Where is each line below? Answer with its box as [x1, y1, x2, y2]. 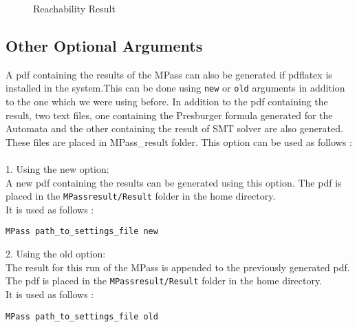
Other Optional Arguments [6, 34, 203, 56]
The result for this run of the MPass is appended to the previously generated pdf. [6, 260, 350, 274]
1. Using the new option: [6, 162, 109, 176]
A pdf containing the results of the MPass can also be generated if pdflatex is [6, 67, 332, 81]
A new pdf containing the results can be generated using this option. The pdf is [6, 175, 342, 189]
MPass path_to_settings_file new [6, 226, 158, 237]
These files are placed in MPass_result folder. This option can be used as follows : [6, 134, 352, 149]
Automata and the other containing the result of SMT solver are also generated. [6, 121, 343, 136]
